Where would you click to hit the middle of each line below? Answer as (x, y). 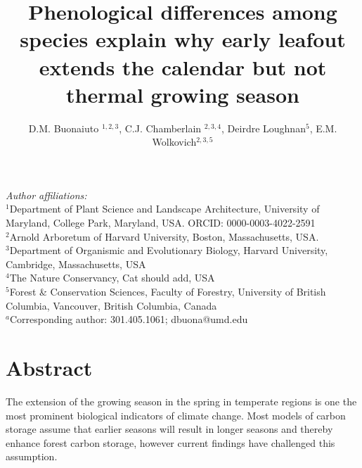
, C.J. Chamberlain (160, 128)
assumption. (32, 456)
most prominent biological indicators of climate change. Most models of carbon (176, 415)
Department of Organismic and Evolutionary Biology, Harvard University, (169, 250)
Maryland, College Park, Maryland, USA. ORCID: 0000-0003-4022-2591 (161, 223)
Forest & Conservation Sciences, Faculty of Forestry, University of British (168, 292)
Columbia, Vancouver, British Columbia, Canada (111, 305)
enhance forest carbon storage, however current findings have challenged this (170, 442)
